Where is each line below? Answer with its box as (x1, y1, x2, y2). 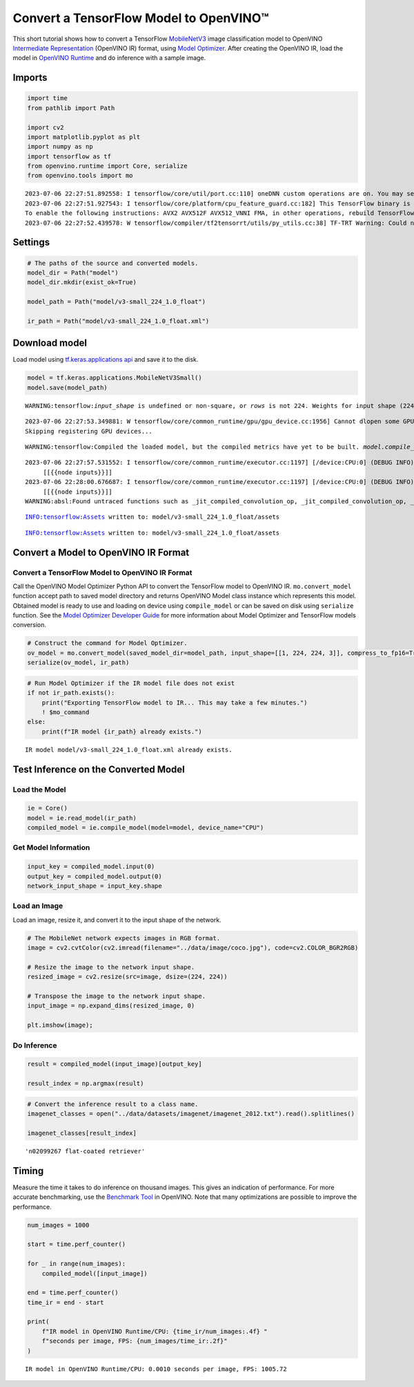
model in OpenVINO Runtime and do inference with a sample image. (12, 54, 206, 62)
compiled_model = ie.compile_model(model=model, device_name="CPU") (27, 823, 264, 832)
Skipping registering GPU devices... (25, 427, 153, 435)
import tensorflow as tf (27, 152, 112, 160)
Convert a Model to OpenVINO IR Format (12, 546, 190, 558)
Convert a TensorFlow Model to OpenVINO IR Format (12, 568, 193, 577)
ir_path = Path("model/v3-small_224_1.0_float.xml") (27, 317, 210, 325)
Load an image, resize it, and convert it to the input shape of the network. (12, 915, 221, 924)
